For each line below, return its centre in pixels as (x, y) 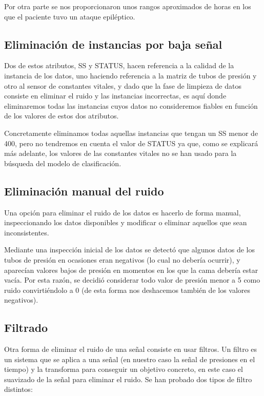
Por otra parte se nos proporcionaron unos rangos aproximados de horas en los (128, 6)
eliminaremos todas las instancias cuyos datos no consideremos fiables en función (131, 105)
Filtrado (26, 328)
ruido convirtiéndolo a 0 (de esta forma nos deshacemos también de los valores (127, 290)
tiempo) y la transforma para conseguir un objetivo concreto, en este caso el (124, 369)
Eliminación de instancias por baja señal (113, 44)
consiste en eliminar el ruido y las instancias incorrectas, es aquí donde (115, 96)
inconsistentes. (27, 232)
